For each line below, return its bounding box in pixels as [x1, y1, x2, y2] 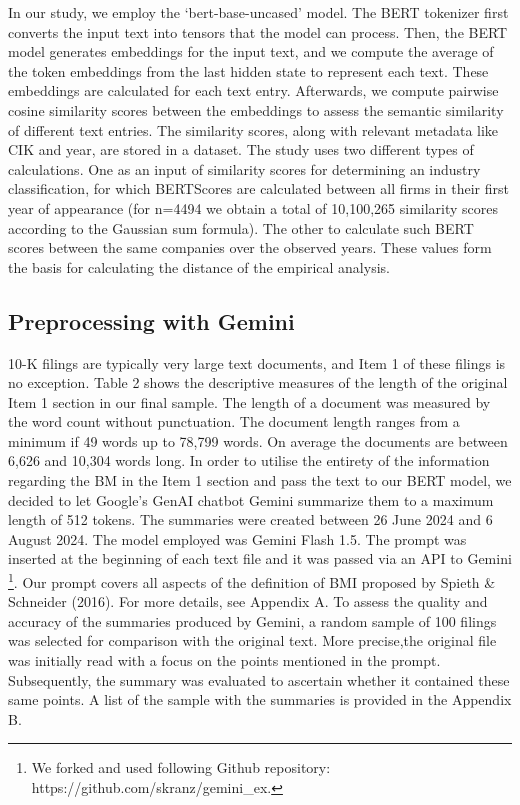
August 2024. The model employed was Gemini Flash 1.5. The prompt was [8, 528, 467, 549]
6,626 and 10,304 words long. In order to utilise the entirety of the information [8, 450, 490, 471]
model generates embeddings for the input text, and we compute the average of [8, 41, 494, 62]
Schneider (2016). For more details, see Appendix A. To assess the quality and [8, 591, 488, 612]
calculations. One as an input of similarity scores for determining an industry [8, 158, 481, 179]
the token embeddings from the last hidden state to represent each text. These [8, 60, 489, 81]
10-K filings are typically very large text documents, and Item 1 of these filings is [8, 352, 506, 373]
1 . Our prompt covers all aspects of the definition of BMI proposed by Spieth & [8, 569, 496, 592]
